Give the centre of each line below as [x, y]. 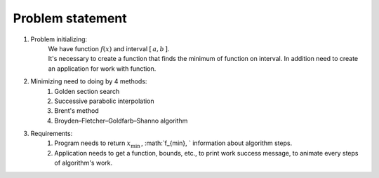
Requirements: [52, 134]
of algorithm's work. [83, 163]
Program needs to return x [93, 143]
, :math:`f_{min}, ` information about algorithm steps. [217, 143]
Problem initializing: [59, 39]
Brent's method [77, 111]
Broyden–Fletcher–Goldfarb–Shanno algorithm [121, 121]
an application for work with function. [102, 68]
